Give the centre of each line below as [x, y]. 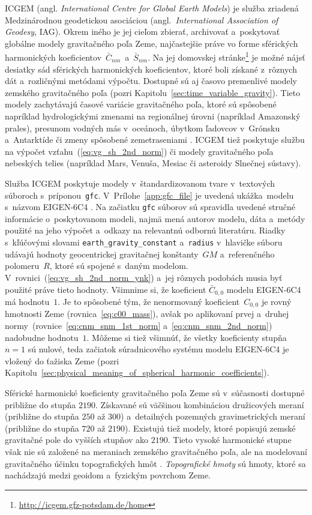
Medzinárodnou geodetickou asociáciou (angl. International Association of [142, 20]
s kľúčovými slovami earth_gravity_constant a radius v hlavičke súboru [144, 242]
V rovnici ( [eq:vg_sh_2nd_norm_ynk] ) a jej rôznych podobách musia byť [144, 277]
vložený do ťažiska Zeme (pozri [62, 360]
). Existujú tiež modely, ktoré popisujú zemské [210, 428]
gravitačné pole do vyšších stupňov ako [77, 440]
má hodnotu [27, 301]
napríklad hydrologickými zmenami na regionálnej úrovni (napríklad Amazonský [153, 116]
